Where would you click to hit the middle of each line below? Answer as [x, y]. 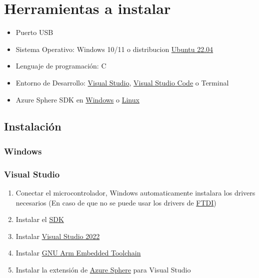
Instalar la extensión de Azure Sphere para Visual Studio [103, 269]
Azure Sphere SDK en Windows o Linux [77, 99]
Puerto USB [34, 32]
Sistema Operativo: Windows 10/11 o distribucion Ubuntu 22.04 [114, 49]
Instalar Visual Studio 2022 [58, 236]
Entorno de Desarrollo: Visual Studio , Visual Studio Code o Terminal [122, 82]
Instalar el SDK [40, 219]
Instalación [33, 126]
